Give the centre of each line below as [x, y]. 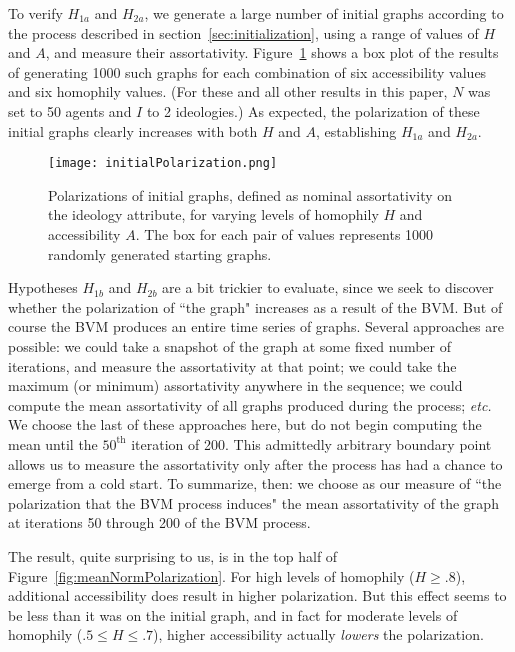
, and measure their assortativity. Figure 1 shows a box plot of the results [272, 52]
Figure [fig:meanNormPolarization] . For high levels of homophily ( [211, 575]
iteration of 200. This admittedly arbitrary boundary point [311, 443]
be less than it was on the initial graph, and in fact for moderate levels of [233, 614]
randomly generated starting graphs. [160, 253]
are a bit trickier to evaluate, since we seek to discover [328, 287]
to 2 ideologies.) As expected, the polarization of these [313, 110]
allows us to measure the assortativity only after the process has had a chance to [255, 463]
